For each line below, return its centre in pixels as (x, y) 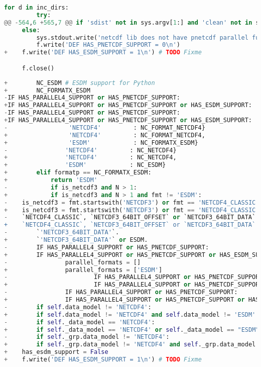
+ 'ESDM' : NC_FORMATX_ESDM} (101, 143)
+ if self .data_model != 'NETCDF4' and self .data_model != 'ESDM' (130, 314)
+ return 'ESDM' (51, 180)
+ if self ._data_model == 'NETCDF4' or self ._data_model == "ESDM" (132, 330)
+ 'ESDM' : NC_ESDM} (85, 165)
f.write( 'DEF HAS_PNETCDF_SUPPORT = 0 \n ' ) (108, 45)
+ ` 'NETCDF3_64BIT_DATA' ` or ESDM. (76, 240)
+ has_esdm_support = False (56, 352)
